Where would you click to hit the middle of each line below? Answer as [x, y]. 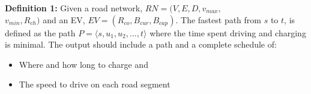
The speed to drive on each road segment [95, 84]
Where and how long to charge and [83, 64]
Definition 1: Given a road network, [74, 8]
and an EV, [64, 19]
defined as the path [40, 32]
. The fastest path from [218, 19]
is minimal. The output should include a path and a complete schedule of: [141, 44]
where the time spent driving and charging [228, 32]
